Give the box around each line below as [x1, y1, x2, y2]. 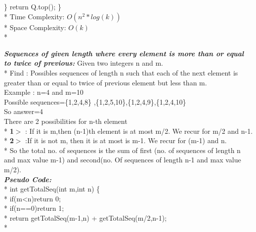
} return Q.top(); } [4, 1, 61, 11]
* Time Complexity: [4, 11, 65, 21]
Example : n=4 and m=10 [4, 87, 84, 97]
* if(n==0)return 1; [4, 203, 64, 213]
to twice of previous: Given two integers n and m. [4, 58, 163, 68]
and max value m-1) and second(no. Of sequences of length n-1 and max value [4, 155, 241, 165]
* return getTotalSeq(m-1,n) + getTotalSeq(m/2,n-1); [4, 212, 167, 223]
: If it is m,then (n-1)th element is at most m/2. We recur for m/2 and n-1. [25, 125, 253, 136]
